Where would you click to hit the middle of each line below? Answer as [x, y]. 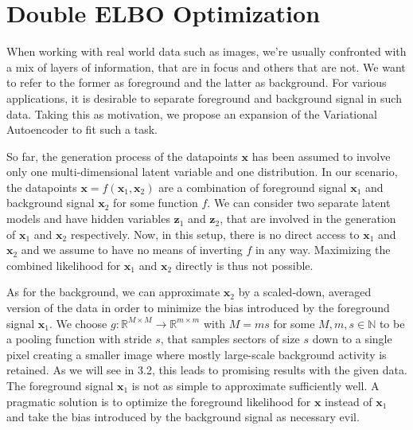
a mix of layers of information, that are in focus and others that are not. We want [206, 66]
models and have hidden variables [88, 219]
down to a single [352, 339]
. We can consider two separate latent [299, 203]
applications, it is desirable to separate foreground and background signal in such [204, 98]
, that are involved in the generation [308, 219]
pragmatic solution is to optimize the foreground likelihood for [159, 401]
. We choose [78, 323]
